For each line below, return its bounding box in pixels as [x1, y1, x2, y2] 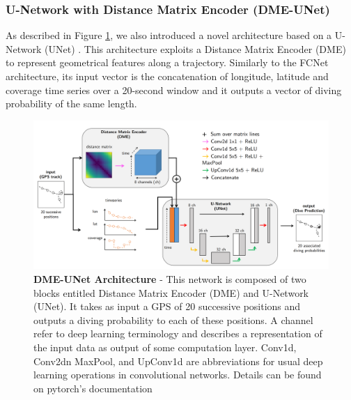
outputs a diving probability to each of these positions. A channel [33, 312, 313, 327]
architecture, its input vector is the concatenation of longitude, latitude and [6, 69, 329, 83]
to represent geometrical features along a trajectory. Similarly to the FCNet [6, 55, 329, 70]
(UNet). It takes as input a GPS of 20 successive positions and [33, 299, 301, 314]
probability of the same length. [6, 96, 137, 111]
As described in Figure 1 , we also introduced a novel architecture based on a [6, 28, 332, 43]
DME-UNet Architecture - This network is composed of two [33, 272, 306, 286]
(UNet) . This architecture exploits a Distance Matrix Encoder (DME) [45, 41, 346, 56]
